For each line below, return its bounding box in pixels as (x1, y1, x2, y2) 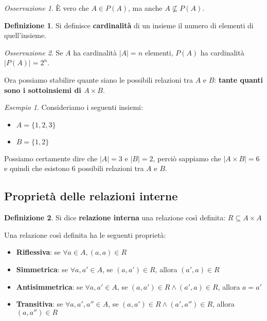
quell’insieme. (4, 30, 47, 41)
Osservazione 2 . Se (4, 47, 63, 58)
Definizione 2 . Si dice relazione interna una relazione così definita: (4, 212, 226, 223)
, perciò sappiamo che (153, 153, 221, 163)
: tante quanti (214, 74, 263, 85)
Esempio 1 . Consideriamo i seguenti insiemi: (4, 102, 143, 112)
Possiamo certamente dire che (4, 153, 98, 163)
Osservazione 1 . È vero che (4, 3, 89, 13)
